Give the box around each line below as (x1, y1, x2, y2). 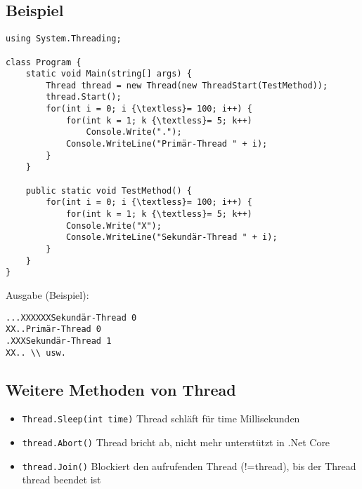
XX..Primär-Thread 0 (6, 324, 102, 335)
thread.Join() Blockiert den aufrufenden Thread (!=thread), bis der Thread (22, 458, 356, 473)
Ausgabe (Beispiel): (6, 287, 89, 302)
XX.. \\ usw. (6, 347, 66, 358)
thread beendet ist (22, 472, 101, 487)
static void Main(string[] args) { (25, 69, 192, 79)
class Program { (6, 57, 82, 67)
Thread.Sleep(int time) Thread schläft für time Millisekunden (22, 411, 300, 426)
